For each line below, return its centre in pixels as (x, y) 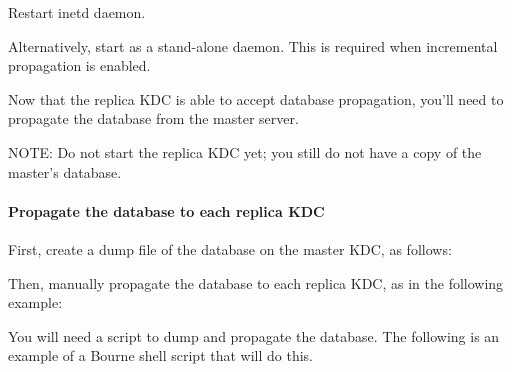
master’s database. (65, 171)
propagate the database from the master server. (153, 118)
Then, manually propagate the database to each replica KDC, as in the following (256, 282)
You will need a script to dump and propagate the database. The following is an (254, 335)
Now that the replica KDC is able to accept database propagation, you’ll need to (256, 98)
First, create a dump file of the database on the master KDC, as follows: (230, 248)
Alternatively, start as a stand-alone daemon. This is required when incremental (253, 45)
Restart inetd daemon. (77, 12)
